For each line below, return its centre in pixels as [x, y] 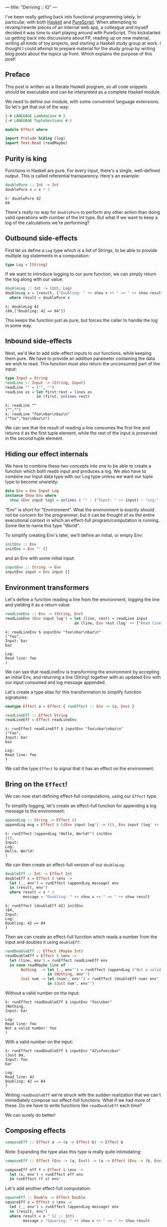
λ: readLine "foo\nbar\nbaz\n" [38, 414]
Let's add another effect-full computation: [48, 1188]
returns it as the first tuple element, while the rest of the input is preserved [81, 433]
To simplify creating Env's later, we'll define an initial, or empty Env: [74, 535]
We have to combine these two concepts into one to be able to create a [78, 466]
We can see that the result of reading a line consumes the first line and [78, 428]
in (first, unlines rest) [63, 397]
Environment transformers [47, 588]
